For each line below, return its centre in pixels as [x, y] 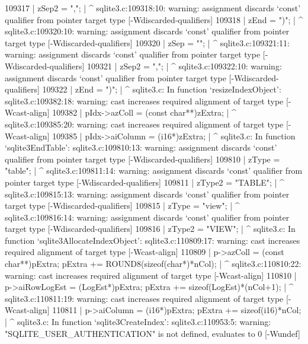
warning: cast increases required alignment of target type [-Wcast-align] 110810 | [151, 275]
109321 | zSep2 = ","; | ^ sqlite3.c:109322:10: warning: [185, 66]
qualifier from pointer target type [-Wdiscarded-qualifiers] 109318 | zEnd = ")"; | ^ [154, 19]
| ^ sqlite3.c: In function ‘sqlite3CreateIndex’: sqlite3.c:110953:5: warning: [138, 322]
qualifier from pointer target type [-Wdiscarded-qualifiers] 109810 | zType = [142, 159]
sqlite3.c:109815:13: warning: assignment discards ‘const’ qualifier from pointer [147, 194]
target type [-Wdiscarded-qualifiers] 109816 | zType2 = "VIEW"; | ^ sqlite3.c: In [150, 229]
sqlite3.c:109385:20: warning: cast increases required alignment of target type [144, 124]
